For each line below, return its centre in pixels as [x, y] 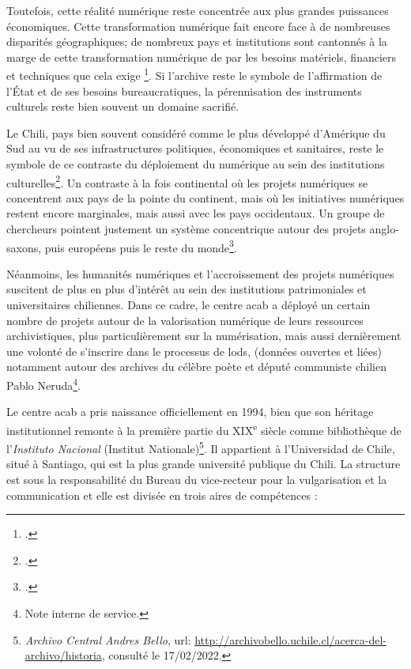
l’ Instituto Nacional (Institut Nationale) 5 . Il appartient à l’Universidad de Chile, [201, 447]
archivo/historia [63, 655]
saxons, [24, 247]
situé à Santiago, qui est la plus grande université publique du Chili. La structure [204, 464]
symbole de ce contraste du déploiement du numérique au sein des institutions [196, 164]
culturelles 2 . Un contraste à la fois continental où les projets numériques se [187, 181]
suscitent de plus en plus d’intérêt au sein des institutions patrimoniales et [187, 289]
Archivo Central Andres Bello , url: [108, 639]
